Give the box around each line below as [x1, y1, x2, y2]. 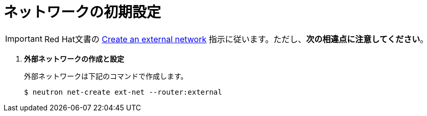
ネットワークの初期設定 [4, 4, 161, 21]
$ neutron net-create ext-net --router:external [24, 88, 222, 96]
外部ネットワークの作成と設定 [24, 54, 124, 63]
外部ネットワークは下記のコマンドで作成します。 [24, 71, 188, 80]
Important [5, 33, 42, 44]
